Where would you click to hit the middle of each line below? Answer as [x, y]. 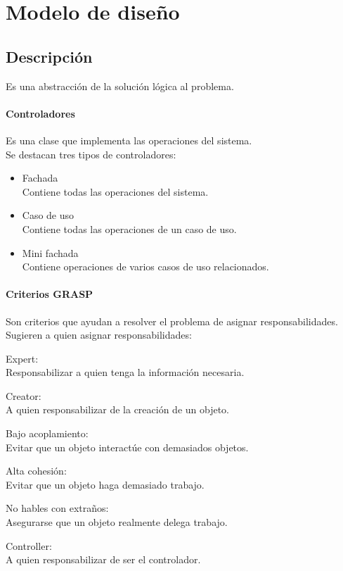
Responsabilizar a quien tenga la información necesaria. [125, 372]
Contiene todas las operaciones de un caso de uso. [129, 228]
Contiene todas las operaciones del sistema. [115, 191]
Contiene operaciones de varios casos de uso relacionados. [145, 266]
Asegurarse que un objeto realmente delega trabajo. [117, 522]
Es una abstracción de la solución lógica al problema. [120, 86]
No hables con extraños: [57, 508]
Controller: [29, 545]
